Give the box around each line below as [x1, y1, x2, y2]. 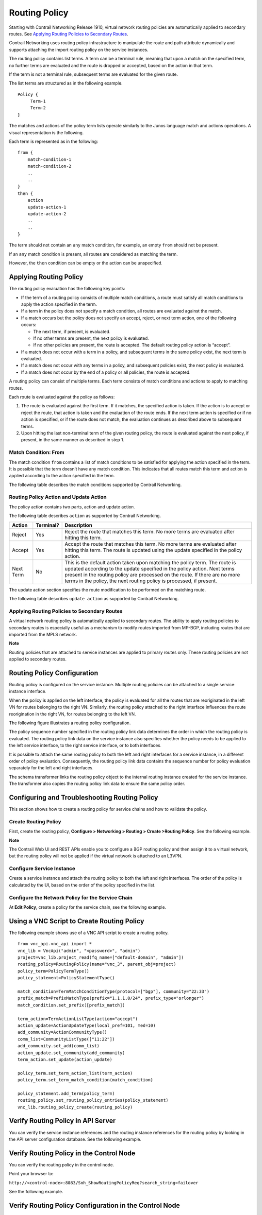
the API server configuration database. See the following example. [9, 1136, 142, 1142]
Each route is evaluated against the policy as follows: [9, 394, 115, 400]
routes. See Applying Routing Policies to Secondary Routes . [9, 31, 129, 36]
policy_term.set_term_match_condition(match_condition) [17, 1077, 153, 1083]
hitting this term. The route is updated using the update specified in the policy [65, 547, 242, 554]
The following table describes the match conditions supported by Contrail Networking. [9, 482, 182, 487]
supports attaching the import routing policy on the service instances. [9, 47, 148, 52]
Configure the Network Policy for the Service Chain [9, 894, 133, 901]
